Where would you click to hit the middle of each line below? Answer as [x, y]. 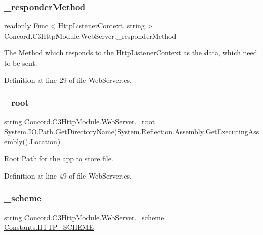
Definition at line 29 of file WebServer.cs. [68, 80]
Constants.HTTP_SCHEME [49, 227]
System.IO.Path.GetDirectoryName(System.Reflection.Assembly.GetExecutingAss [132, 131]
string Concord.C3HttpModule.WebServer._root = [83, 121]
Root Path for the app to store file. [59, 158]
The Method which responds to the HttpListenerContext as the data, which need [131, 53]
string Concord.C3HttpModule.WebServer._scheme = [88, 217]
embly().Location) [32, 141]
